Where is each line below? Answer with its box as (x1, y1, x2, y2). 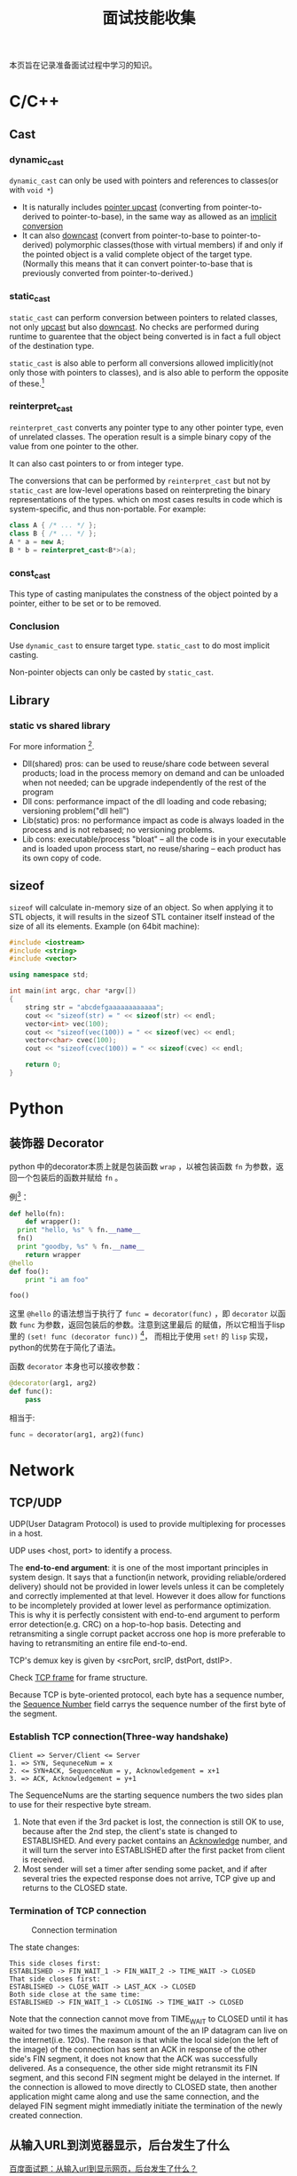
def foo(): (9, 1267, 50, 1276)
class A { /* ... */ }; (9, 521, 98, 530)
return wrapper (25, 1250, 82, 1259)
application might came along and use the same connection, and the (9, 2091, 260, 2101)
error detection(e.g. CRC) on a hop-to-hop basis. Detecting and (9, 1619, 242, 1630)
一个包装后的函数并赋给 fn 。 (16, 1172, 123, 1183)
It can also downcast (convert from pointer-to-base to (21, 230, 220, 241)
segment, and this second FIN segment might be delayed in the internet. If (9, 2072, 281, 2083)
